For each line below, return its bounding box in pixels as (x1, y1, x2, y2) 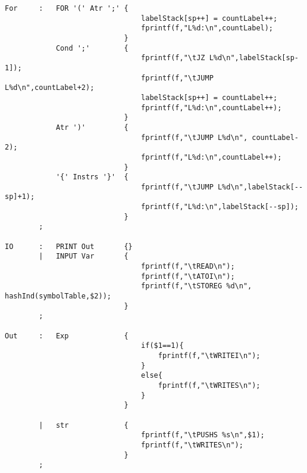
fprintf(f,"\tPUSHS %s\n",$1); (141, 431, 265, 440)
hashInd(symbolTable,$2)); (5, 292, 111, 301)
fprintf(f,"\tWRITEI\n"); (158, 351, 261, 360)
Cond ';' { (55, 43, 129, 52)
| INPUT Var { (39, 252, 129, 261)
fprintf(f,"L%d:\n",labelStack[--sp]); (141, 203, 299, 211)
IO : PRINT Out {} (5, 242, 133, 251)
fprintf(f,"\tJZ (141, 54, 205, 63)
